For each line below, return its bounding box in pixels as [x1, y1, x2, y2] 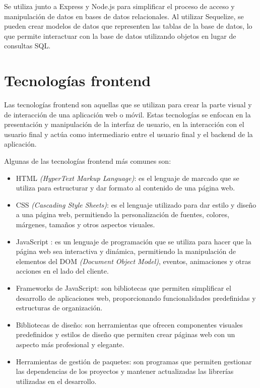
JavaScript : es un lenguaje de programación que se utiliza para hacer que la [16, 236, 252, 246]
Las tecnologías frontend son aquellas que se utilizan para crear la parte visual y [4, 99, 252, 110]
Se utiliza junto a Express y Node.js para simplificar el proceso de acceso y [4, 1, 235, 11]
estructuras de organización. [16, 302, 103, 313]
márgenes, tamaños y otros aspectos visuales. [16, 219, 155, 230]
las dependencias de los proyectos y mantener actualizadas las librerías [16, 366, 234, 376]
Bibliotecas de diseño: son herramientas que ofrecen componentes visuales [16, 319, 243, 330]
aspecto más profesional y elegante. [16, 339, 124, 349]
